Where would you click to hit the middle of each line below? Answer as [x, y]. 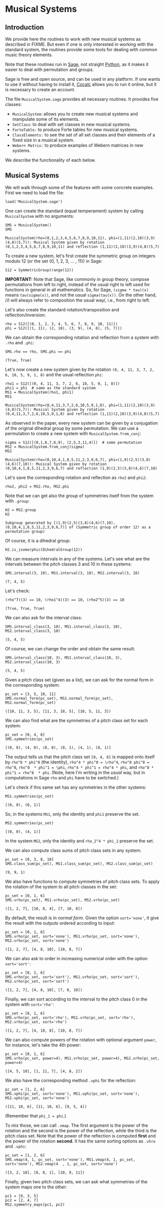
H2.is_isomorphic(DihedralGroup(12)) [44, 550]
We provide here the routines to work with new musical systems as [73, 39]
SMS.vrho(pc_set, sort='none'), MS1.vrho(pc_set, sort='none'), [72, 936]
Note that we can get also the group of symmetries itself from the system [79, 496]
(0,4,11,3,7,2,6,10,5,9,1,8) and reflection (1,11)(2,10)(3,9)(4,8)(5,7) [82, 414]
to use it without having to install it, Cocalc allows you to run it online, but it [81, 84]
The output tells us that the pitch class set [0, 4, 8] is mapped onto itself [80, 757]
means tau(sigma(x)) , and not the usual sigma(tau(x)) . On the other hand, [81, 295]
